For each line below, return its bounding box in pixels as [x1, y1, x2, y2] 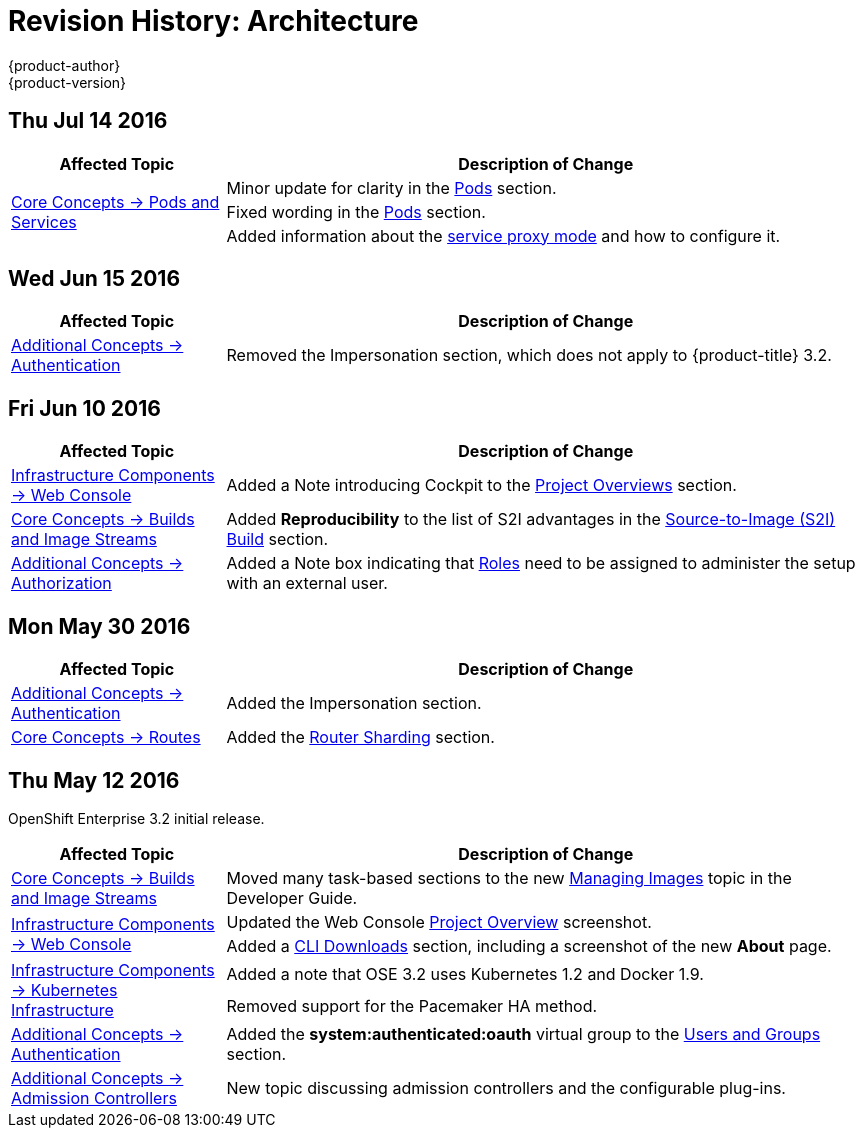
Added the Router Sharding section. [226, 727, 495, 748]
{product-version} [8, 73, 127, 91]
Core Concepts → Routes [11, 727, 201, 748]
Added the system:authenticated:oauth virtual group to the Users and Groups [226, 1023, 821, 1044]
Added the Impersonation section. [226, 693, 482, 714]
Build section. [226, 529, 329, 550]
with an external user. [226, 573, 388, 594]
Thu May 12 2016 [8, 767, 180, 793]
